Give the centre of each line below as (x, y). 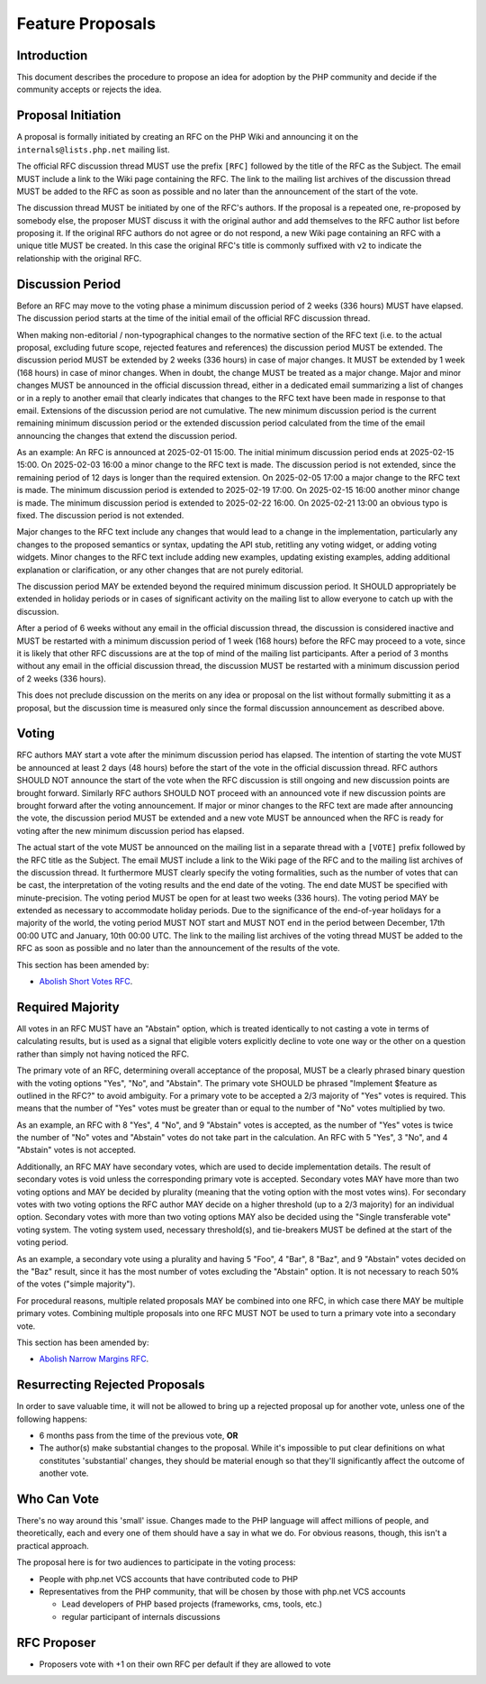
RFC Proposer (56, 1642)
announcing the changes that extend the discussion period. (127, 435)
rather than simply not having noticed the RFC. (103, 1054)
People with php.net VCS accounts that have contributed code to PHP (169, 1579)
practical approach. (53, 1545)
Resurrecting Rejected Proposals (111, 1385)
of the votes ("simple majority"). (76, 1284)
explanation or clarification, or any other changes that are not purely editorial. (160, 570)
